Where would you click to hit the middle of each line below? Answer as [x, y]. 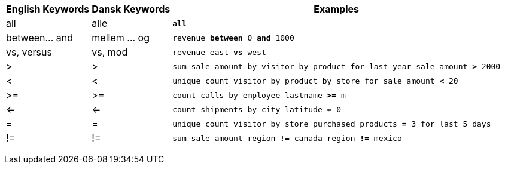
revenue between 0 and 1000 [233, 38]
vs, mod [110, 52]
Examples [337, 9]
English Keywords [48, 9]
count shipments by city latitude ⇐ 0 [257, 109]
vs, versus [29, 52]
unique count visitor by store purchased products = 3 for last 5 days [332, 124]
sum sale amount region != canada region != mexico [287, 138]
